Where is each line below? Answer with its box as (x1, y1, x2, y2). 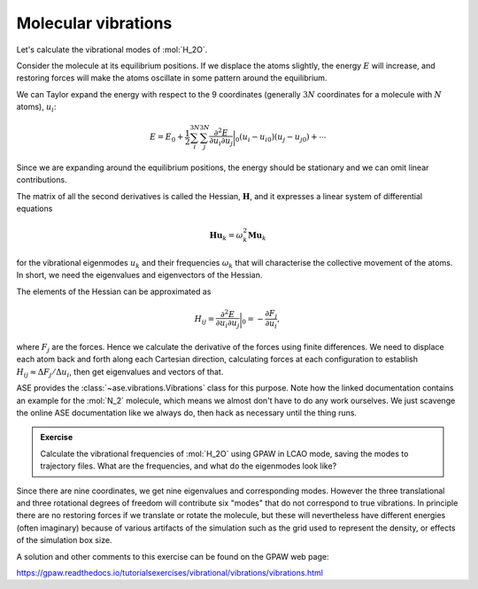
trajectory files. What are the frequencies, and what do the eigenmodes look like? (40, 461, 337, 471)
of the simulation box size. (16, 535, 112, 546)
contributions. (16, 174, 67, 185)
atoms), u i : (16, 102, 57, 114)
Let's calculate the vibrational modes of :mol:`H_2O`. (16, 44, 208, 55)
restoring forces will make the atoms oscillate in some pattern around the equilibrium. (16, 73, 328, 83)
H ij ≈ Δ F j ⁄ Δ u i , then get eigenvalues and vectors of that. (16, 366, 224, 379)
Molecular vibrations (16, 13, 173, 33)
